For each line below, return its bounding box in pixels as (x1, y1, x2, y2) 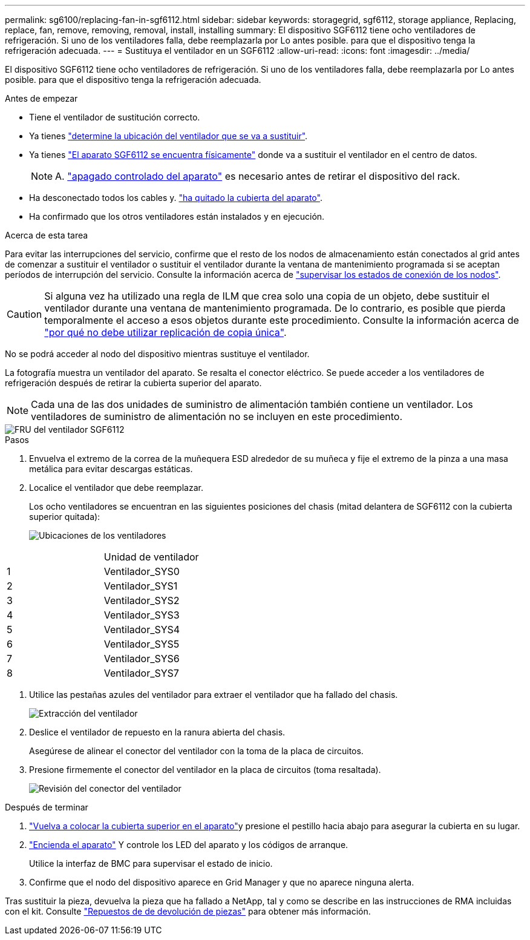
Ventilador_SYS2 (103, 594, 180, 606)
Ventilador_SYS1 (103, 580, 178, 592)
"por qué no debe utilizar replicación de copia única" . (44, 326, 287, 338)
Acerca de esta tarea (5, 230, 88, 240)
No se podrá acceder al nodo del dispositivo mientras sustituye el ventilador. (5, 349, 310, 359)
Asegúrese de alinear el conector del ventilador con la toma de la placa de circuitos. (29, 746, 364, 756)
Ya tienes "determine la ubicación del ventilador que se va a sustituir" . (29, 131, 308, 141)
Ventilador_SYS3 (103, 609, 180, 621)
